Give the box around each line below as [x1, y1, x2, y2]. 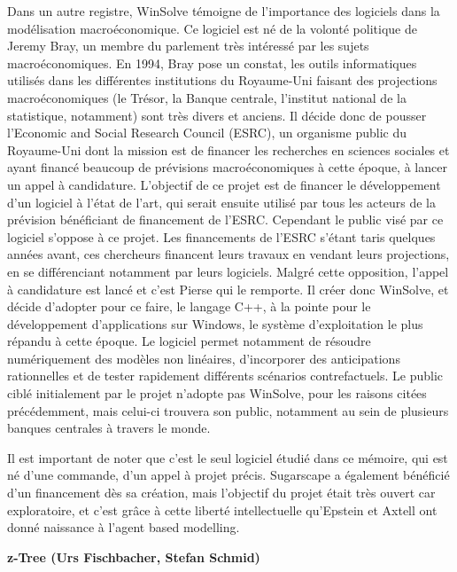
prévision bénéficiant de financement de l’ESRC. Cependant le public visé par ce [7, 210, 444, 229]
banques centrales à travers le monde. [7, 419, 211, 437]
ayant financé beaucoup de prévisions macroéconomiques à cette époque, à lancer [7, 158, 447, 176]
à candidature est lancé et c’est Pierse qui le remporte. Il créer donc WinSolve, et [7, 279, 449, 298]
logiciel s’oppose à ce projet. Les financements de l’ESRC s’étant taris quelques [7, 227, 436, 246]
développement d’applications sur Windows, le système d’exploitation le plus [7, 314, 423, 333]
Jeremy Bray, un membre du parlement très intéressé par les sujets [7, 36, 369, 55]
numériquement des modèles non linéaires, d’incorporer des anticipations [7, 349, 400, 367]
